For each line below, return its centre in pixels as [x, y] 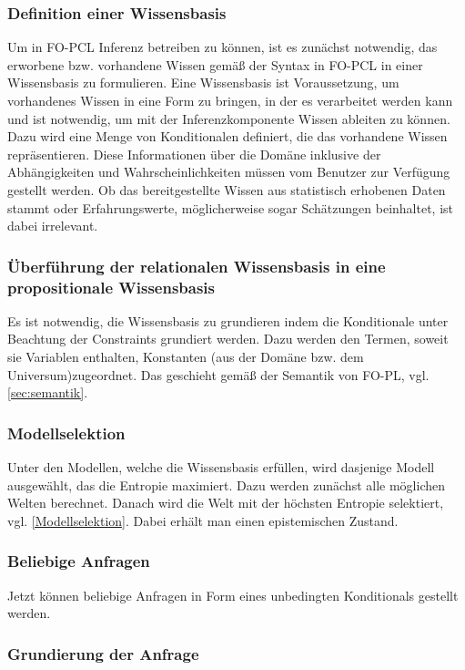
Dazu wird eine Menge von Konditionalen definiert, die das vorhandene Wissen [227, 136]
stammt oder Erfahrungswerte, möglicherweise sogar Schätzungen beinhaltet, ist [231, 207]
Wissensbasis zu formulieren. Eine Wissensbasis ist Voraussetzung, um [203, 82]
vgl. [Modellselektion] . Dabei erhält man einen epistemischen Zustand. [203, 520]
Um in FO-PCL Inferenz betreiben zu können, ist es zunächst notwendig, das [222, 47]
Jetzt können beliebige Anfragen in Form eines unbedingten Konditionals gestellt [233, 595]
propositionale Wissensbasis [111, 287]
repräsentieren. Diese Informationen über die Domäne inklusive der [194, 154]
